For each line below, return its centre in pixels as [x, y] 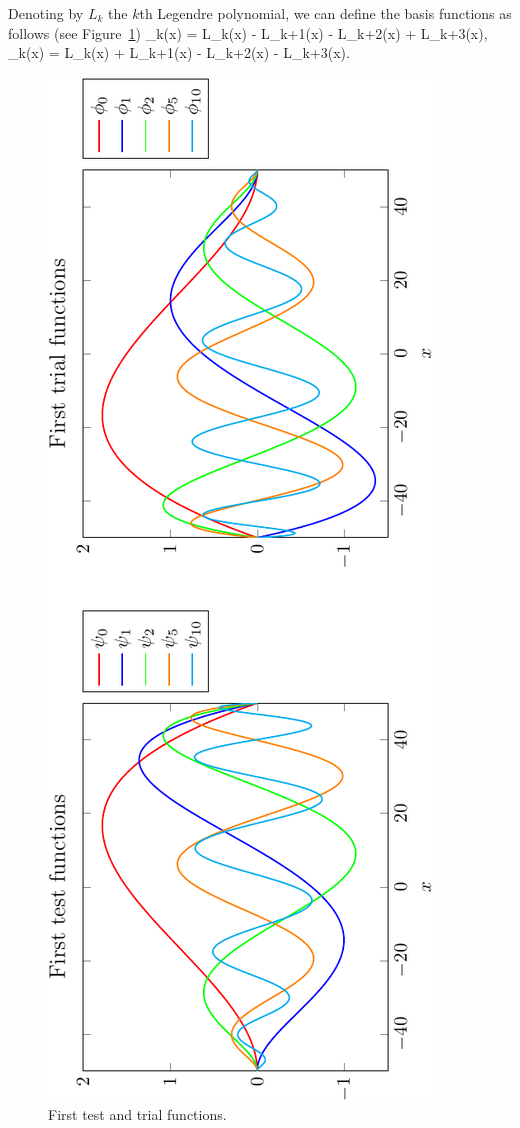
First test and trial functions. [137, 1114]
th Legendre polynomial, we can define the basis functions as [325, 13]
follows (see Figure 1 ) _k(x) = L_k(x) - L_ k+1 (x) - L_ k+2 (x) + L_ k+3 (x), [248, 32]
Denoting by [46, 13]
